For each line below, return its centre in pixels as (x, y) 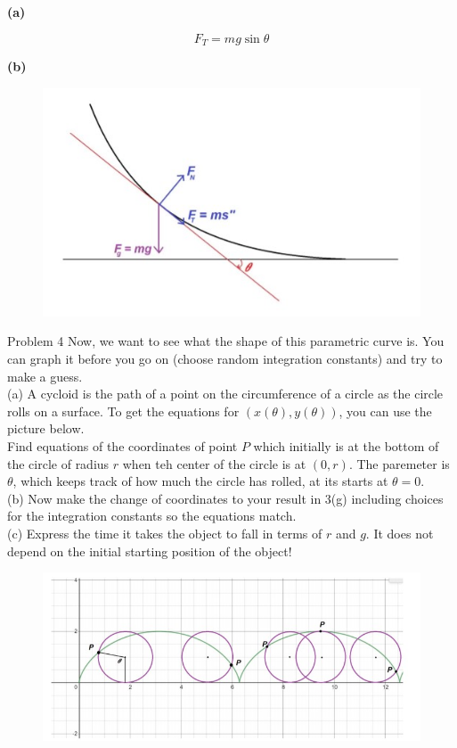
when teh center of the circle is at (214, 463)
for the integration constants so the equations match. (152, 516)
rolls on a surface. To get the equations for (123, 411)
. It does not (400, 533)
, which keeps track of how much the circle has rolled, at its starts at (200, 481)
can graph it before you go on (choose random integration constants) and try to (225, 359)
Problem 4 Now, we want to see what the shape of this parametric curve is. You (226, 341)
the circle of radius (58, 463)
